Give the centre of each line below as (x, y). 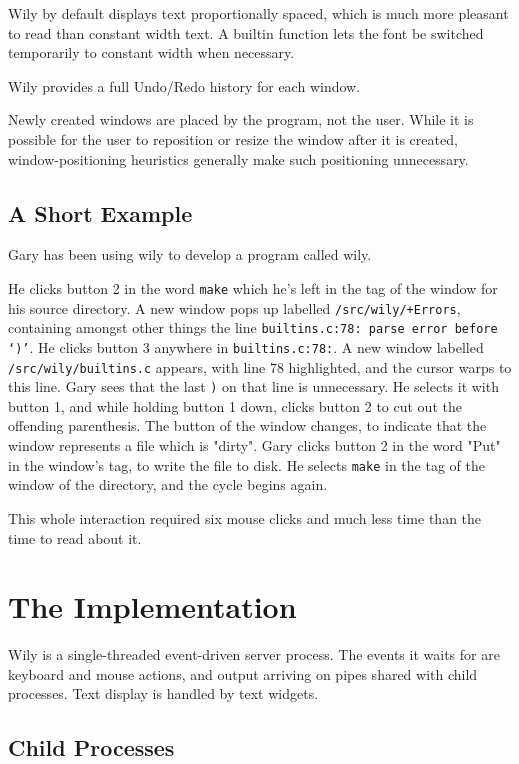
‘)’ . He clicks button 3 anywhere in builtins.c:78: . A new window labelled (246, 346)
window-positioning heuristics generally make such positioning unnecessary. (238, 158)
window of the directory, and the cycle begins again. (168, 484)
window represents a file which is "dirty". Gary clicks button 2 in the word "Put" (254, 445)
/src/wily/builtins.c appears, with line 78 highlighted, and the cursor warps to (260, 366)
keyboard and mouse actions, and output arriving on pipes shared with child (243, 673)
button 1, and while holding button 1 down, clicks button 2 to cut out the (235, 405)
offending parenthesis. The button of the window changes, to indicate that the (247, 425)
